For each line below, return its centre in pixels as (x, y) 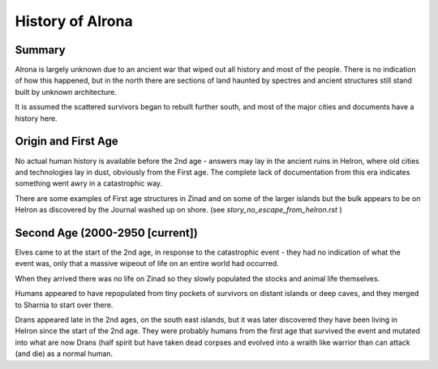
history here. (36, 118)
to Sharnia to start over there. (64, 305)
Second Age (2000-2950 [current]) (106, 232)
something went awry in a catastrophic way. (88, 183)
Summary (40, 50)
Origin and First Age (67, 142)
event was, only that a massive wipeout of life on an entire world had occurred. (147, 264)
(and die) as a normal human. (64, 354)
